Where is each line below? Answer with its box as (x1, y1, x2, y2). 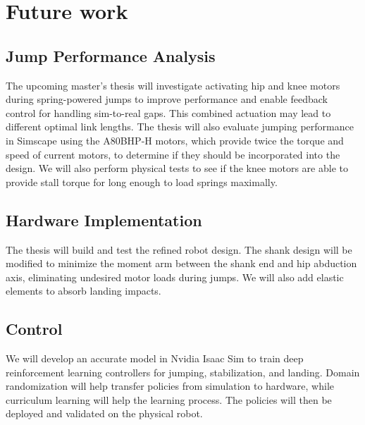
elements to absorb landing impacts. (6, 283, 161, 298)
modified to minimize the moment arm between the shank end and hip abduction (6, 256, 357, 271)
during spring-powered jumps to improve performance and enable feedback (6, 92, 328, 106)
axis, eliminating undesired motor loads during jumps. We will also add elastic (6, 269, 344, 284)
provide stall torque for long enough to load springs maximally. (6, 174, 278, 189)
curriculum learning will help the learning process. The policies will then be (6, 392, 332, 407)
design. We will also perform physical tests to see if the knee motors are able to (6, 161, 348, 175)
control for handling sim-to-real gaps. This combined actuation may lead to (6, 105, 331, 120)
